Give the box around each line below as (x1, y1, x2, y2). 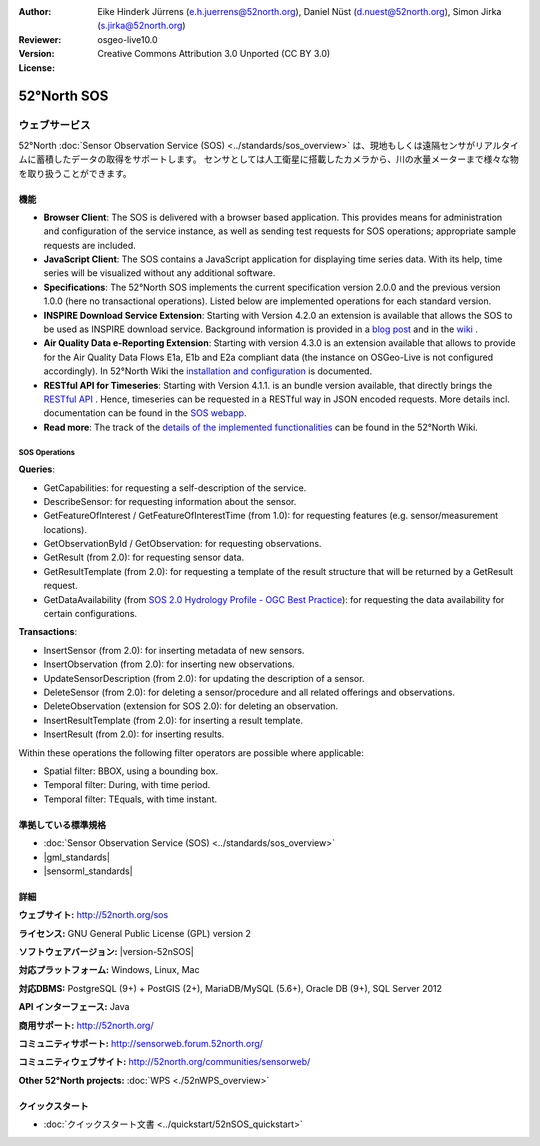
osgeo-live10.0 (97, 33, 159, 45)
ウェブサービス (18, 118, 91, 132)
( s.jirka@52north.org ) (97, 20, 186, 32)
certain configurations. (43, 608, 138, 620)
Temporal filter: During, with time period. (43, 779, 211, 791)
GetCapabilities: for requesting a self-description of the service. (43, 481, 307, 494)
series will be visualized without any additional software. (43, 267, 276, 279)
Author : (18, 6, 52, 17)
